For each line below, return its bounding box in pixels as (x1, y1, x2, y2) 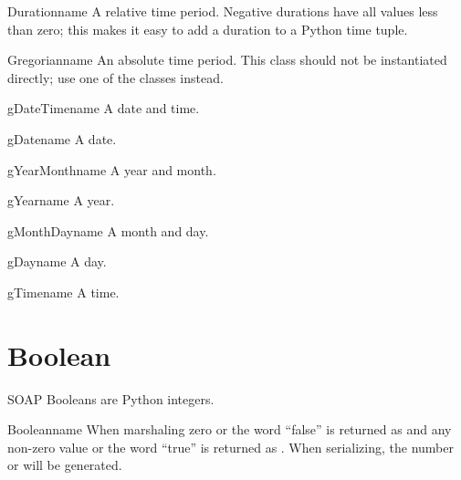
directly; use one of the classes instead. (7, 68, 224, 87)
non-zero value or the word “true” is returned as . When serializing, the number (7, 437, 454, 456)
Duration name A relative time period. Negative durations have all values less (7, 2, 438, 20)
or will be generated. (7, 455, 122, 475)
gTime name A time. (7, 282, 120, 301)
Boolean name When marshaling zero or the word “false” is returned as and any (7, 420, 452, 439)
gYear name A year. (7, 191, 115, 210)
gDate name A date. (7, 129, 117, 148)
